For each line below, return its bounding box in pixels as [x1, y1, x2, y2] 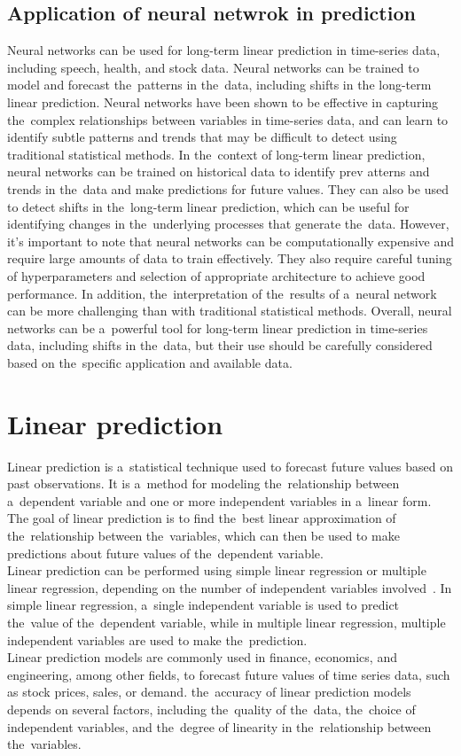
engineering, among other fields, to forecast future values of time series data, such [7, 665, 450, 683]
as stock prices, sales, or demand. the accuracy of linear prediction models [7, 682, 411, 701]
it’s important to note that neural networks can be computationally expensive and [7, 231, 454, 250]
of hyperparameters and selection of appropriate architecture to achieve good [7, 266, 426, 284]
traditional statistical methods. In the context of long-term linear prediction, [7, 144, 426, 163]
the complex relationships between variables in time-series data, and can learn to [7, 110, 449, 129]
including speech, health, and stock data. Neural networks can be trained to [7, 58, 419, 76]
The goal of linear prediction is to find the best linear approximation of [7, 509, 396, 527]
